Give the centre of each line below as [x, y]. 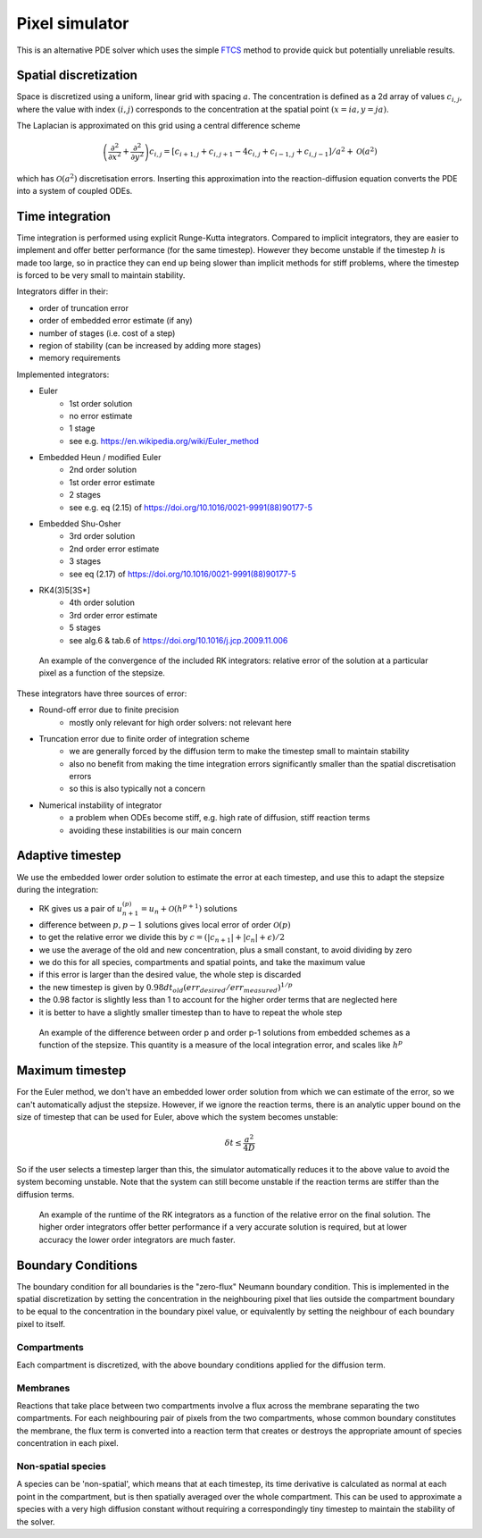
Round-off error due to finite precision [109, 710]
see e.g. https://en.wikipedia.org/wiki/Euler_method [164, 441]
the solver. [36, 1521]
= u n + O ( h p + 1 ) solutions [189, 909]
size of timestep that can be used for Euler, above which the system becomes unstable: [177, 1117]
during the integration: [58, 889]
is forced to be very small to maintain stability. [101, 275]
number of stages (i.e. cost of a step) [107, 333]
